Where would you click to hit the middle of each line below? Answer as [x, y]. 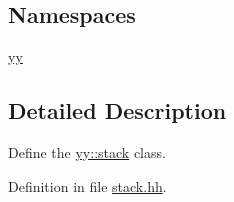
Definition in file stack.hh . [87, 185]
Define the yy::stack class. [87, 152]
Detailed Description [117, 110]
